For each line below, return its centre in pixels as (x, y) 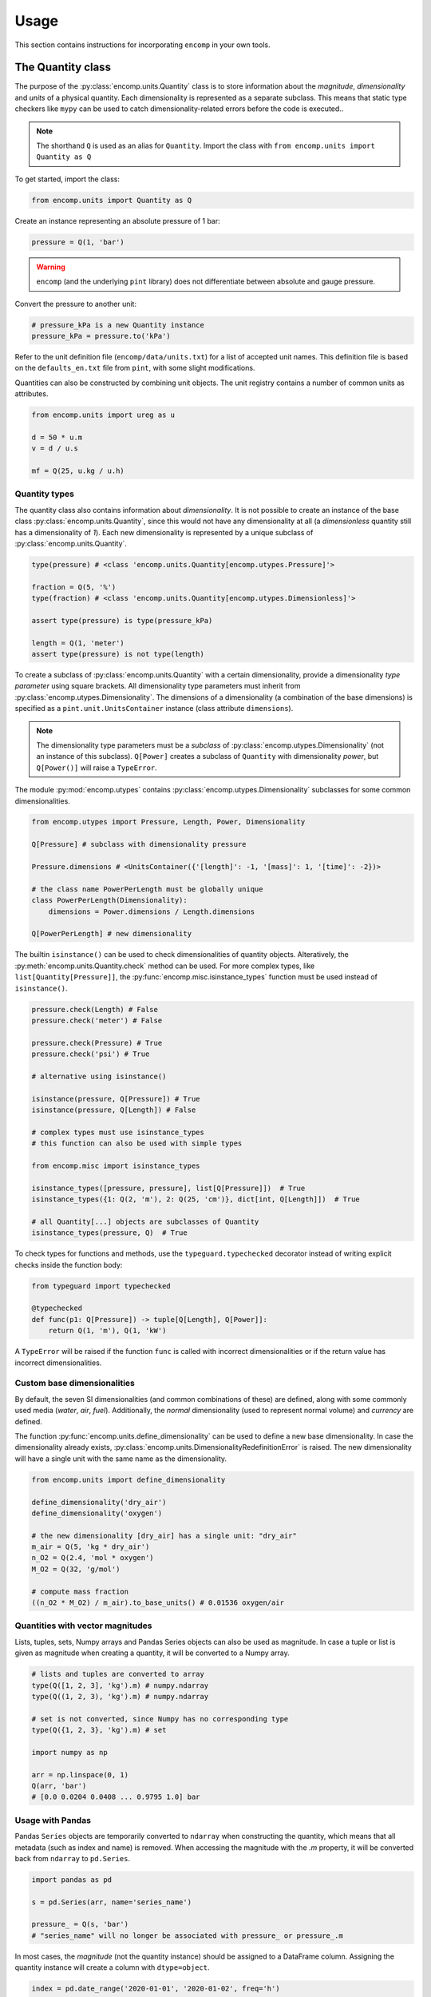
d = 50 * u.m (57, 437)
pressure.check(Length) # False (95, 1009)
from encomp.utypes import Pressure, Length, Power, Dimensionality (168, 822)
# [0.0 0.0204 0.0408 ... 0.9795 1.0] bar (116, 1797)
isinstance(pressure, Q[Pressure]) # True (116, 1099)
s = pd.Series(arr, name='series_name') (111, 1902)
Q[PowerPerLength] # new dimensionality (111, 934)
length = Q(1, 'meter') (78, 643)
